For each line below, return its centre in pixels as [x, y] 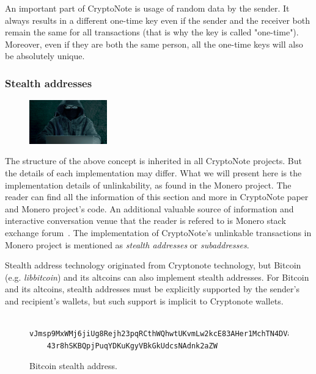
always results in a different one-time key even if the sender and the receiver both [157, 20]
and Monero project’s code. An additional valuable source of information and [149, 208]
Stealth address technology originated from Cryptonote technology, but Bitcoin [153, 265]
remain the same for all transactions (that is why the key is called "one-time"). [152, 32]
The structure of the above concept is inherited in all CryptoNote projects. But [153, 161]
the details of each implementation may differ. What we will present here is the [153, 173]
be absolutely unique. [45, 56]
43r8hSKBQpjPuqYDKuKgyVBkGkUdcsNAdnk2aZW [132, 346]
